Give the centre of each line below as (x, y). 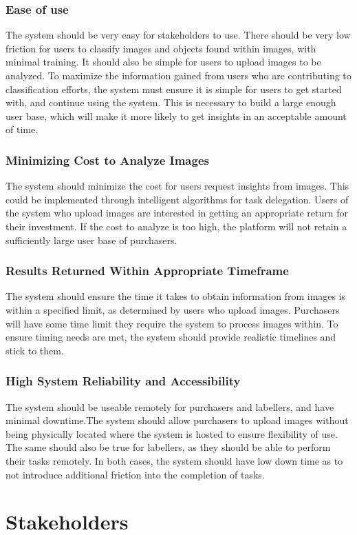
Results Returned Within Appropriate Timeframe (147, 271)
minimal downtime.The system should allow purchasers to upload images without (177, 420)
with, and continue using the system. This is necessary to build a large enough (171, 102)
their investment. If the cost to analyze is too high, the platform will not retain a (176, 226)
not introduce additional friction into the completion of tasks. (135, 474)
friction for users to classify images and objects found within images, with (161, 48)
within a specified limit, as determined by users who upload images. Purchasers (173, 309)
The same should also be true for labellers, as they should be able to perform (168, 447)
